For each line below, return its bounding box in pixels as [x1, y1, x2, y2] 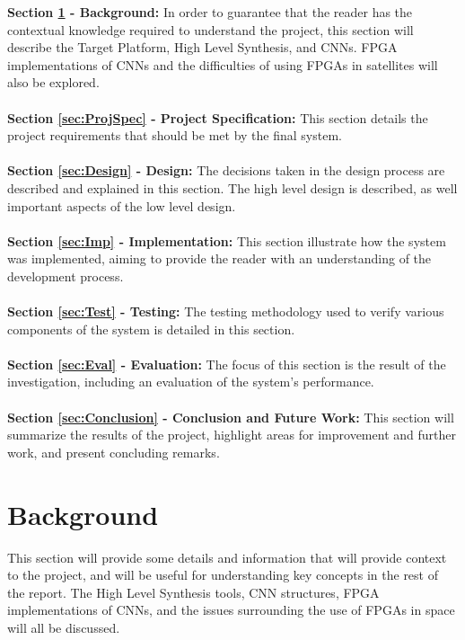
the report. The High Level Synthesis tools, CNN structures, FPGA [7, 582, 380, 601]
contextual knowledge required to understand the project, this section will [7, 20, 414, 39]
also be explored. [7, 73, 100, 92]
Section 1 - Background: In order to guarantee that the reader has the [7, 3, 413, 21]
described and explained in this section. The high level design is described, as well [7, 178, 458, 197]
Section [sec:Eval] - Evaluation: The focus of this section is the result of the [7, 354, 446, 373]
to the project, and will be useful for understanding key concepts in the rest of [7, 565, 438, 584]
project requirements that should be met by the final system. [7, 126, 342, 145]
